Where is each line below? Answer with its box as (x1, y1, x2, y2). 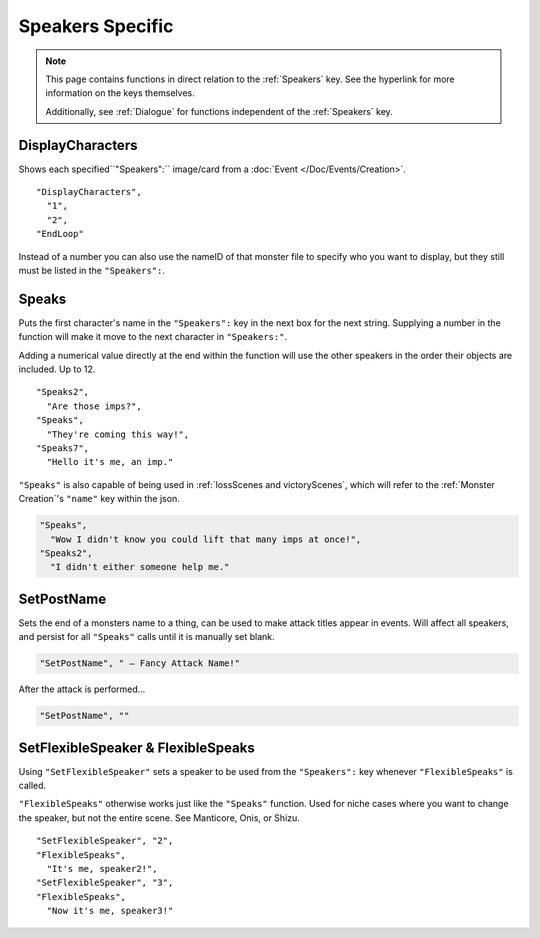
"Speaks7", (36, 443, 90, 454)
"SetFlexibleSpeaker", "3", (36, 877, 174, 889)
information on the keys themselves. (45, 87, 195, 99)
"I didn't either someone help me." (50, 561, 230, 573)
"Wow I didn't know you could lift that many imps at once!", (50, 533, 362, 545)
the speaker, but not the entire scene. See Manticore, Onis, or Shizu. (18, 811, 300, 824)
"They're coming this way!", (46, 428, 190, 440)
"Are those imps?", (46, 400, 142, 412)
